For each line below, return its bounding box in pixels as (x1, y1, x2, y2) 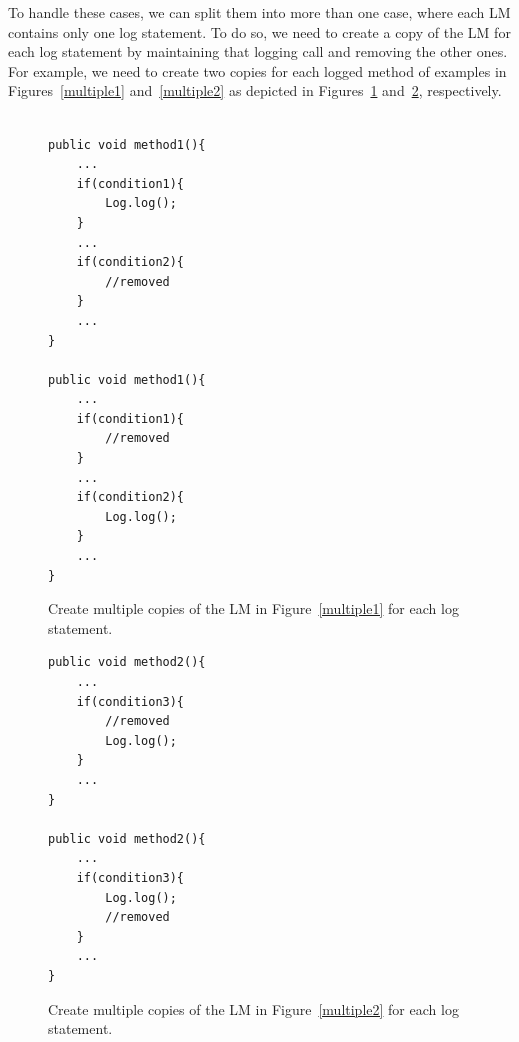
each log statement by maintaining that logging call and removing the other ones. (8, 41, 508, 62)
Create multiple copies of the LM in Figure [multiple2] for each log (48, 998, 459, 1019)
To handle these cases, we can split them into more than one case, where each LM (8, 2, 511, 22)
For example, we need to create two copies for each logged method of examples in (8, 60, 507, 81)
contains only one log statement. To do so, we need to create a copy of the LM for (8, 21, 511, 42)
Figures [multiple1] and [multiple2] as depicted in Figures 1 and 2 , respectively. (8, 80, 502, 101)
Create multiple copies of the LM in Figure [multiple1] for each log (48, 598, 459, 619)
